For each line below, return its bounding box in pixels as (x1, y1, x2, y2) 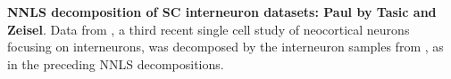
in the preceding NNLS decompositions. (7, 54, 224, 73)
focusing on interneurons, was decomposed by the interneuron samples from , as (7, 37, 444, 56)
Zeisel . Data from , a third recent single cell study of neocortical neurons (7, 20, 410, 38)
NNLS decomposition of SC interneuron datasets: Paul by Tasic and (7, 3, 437, 20)
